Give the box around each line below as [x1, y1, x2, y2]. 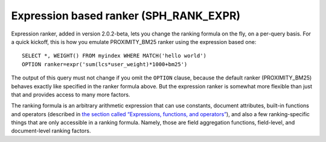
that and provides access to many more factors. [11, 91, 130, 98]
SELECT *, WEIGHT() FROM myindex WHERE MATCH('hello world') [22, 52, 206, 60]
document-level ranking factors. [11, 127, 91, 135]
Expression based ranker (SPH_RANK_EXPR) [11, 9, 241, 22]
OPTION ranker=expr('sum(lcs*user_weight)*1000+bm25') [22, 61, 188, 67]
